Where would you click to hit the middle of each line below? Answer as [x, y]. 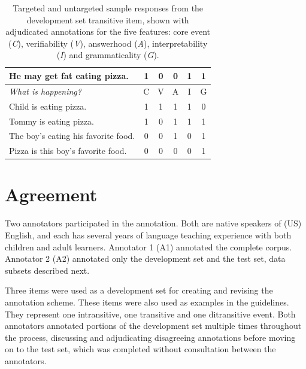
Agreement [51, 194]
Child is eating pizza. [48, 106]
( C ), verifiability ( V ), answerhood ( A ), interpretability [108, 43]
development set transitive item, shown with [108, 19]
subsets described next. [47, 270]
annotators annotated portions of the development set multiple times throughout [153, 326]
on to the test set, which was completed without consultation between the [140, 349]
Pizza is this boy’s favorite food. [68, 151]
